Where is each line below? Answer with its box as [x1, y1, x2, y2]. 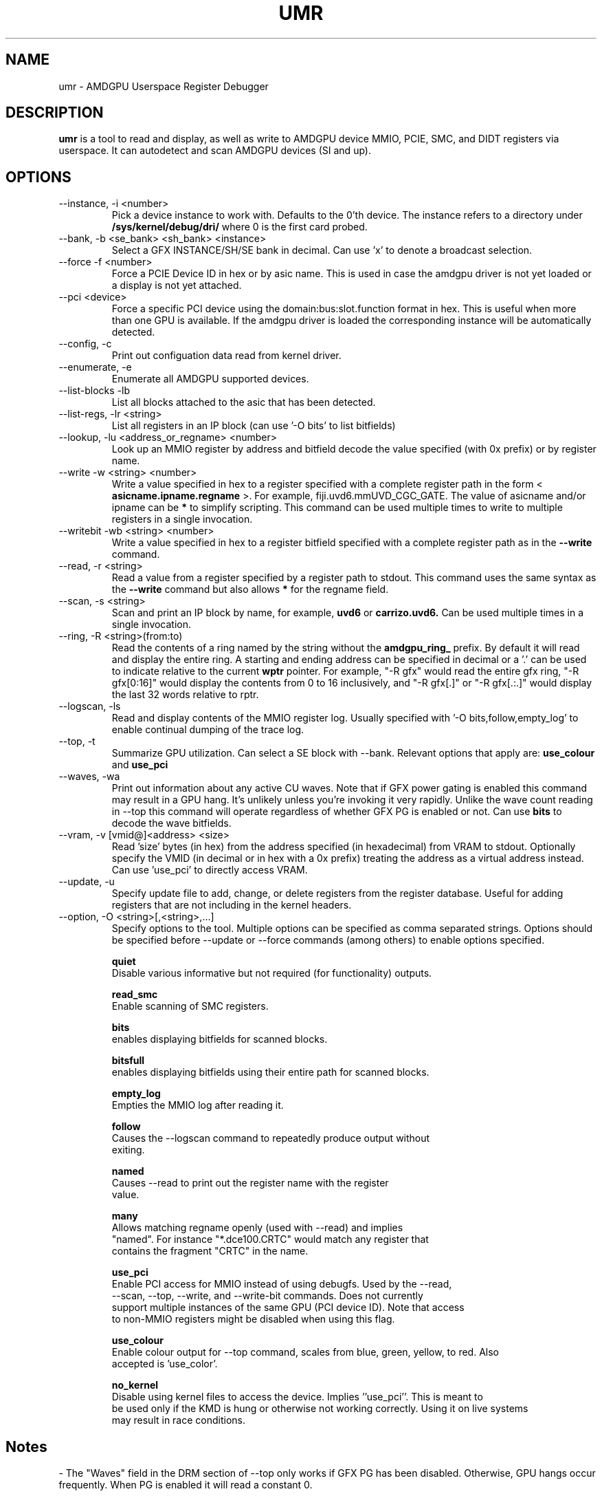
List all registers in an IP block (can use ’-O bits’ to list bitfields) [111, 420, 396, 432]
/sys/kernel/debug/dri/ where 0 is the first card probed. [111, 221, 368, 233]
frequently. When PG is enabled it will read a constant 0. [58, 1479, 313, 1491]
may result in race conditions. [111, 1414, 246, 1427]
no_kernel [111, 1379, 159, 1391]
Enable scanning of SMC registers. [111, 1000, 269, 1012]
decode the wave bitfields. [111, 817, 232, 830]
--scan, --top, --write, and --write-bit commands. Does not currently [111, 1290, 423, 1302]
